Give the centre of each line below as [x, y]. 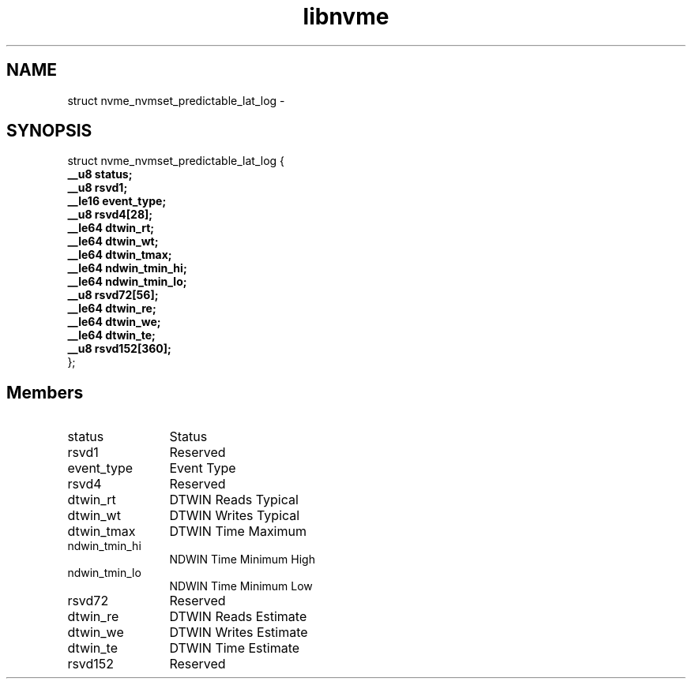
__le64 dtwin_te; [111, 335]
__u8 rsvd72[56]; [113, 295]
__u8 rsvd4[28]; [110, 215]
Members [45, 392]
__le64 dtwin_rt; [111, 228]
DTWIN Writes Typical [235, 516]
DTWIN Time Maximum [238, 532]
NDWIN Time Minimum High [242, 560]
